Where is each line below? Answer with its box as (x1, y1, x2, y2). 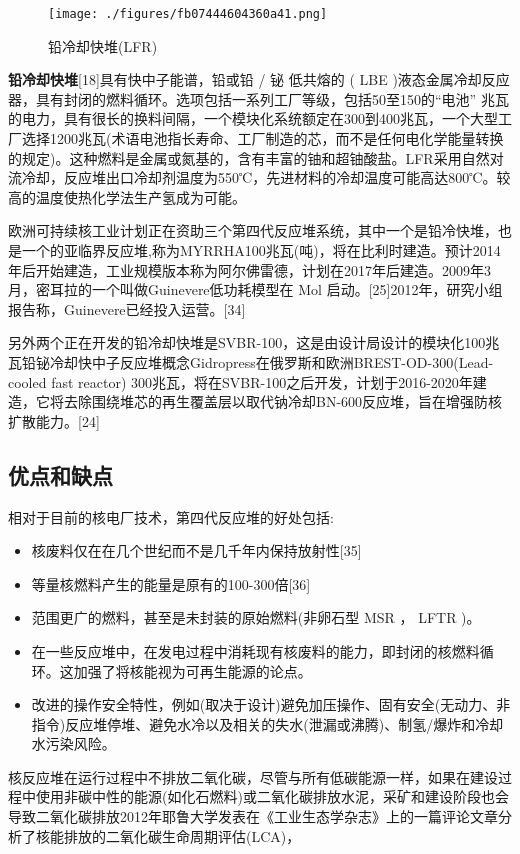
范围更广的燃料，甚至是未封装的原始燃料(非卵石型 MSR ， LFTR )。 (31, 607, 481, 628)
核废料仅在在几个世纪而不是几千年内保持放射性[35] (31, 540, 362, 561)
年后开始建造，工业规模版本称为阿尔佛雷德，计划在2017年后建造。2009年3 (8, 259, 491, 280)
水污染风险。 (31, 733, 116, 754)
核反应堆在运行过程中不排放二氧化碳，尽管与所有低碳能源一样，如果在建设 (8, 766, 498, 787)
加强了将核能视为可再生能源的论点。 (73, 660, 312, 681)
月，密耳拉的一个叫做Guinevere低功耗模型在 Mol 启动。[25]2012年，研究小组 (8, 279, 503, 300)
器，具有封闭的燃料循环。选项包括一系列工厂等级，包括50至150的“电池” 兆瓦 (8, 88, 509, 109)
